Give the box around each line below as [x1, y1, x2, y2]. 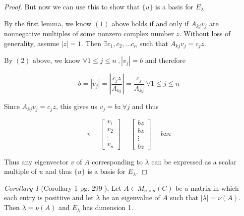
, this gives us [56, 101, 98, 111]
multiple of [4, 166, 37, 176]
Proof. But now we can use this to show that [4, 1, 140, 11]
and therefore [145, 55, 186, 65]
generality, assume [4, 38, 60, 48]
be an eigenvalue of [102, 192, 160, 203]
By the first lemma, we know [4, 18, 92, 28]
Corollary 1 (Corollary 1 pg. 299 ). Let [4, 182, 122, 193]
